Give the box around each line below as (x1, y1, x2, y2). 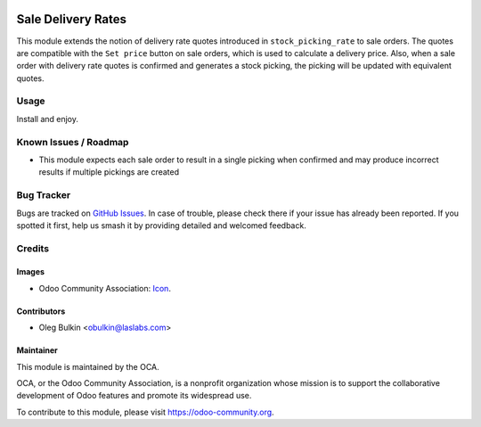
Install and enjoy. (16, 113, 79, 124)
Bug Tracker (16, 189, 71, 201)
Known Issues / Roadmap (16, 135, 129, 148)
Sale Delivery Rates (16, 12, 127, 27)
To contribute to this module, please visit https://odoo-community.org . (16, 406, 275, 417)
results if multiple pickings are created (38, 167, 180, 177)
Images (16, 267, 45, 277)
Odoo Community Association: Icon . (38, 283, 171, 293)
